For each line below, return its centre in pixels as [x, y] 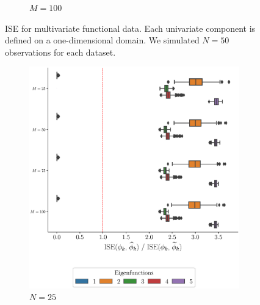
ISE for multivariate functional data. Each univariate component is [130, 28]
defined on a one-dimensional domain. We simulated [102, 40]
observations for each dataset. [60, 52]
